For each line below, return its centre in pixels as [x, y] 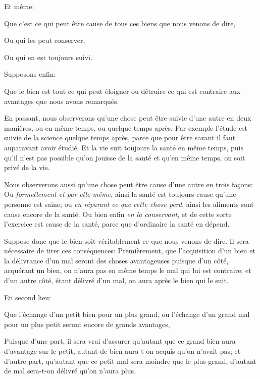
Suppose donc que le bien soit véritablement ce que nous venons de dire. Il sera [126, 240]
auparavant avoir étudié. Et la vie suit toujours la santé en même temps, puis [124, 147]
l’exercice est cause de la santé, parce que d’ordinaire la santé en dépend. [117, 224]
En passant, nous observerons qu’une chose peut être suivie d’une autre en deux [128, 118]
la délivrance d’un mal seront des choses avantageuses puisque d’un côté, [116, 260]
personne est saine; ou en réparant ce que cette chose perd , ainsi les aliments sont [129, 204]
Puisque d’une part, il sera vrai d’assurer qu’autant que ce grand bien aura [120, 341]
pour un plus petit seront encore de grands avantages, [87, 324]
